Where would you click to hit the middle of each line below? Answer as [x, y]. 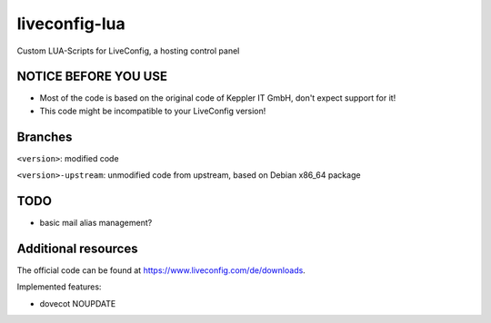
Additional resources [77, 248]
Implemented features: [59, 287]
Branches [45, 137]
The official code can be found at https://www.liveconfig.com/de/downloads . [161, 270]
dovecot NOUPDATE [78, 303]
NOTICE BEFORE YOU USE [92, 77]
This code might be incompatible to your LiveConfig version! [153, 111]
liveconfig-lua [71, 24]
